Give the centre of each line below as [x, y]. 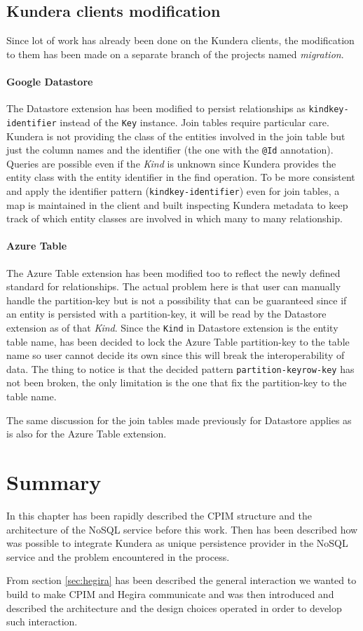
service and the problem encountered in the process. [118, 556]
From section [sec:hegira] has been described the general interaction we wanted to [181, 580]
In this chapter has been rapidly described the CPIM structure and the [159, 515]
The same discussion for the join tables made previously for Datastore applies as [179, 420]
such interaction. [42, 622]
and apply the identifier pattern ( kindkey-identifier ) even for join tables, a [173, 190]
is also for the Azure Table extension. [87, 434]
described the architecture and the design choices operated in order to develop [174, 608]
